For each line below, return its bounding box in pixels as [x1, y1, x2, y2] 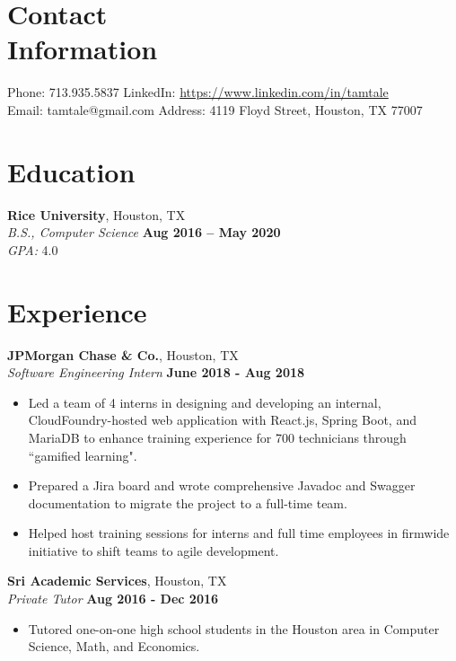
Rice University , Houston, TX [7, 205, 186, 224]
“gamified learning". [28, 445, 137, 464]
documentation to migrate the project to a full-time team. [28, 493, 347, 512]
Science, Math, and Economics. [28, 637, 200, 656]
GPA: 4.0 [7, 240, 58, 259]
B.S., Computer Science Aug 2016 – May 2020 [7, 223, 281, 242]
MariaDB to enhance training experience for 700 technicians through [28, 427, 407, 446]
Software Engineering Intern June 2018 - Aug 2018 [7, 363, 305, 382]
